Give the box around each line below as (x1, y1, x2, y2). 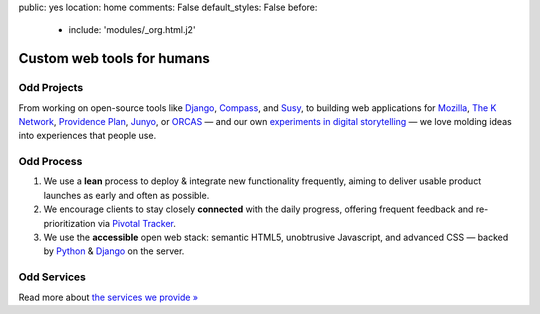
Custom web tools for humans (18, 50, 210, 67)
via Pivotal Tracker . (97, 217, 177, 229)
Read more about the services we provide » (18, 291, 199, 303)
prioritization (43, 217, 96, 229)
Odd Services (18, 270, 87, 284)
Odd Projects (18, 81, 84, 95)
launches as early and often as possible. (43, 189, 210, 201)
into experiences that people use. (18, 130, 157, 142)
